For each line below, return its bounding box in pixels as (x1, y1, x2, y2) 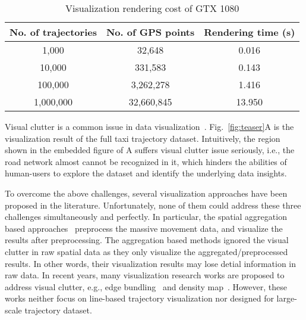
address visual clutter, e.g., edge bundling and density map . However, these (5, 280, 287, 293)
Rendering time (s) (204, 25, 295, 39)
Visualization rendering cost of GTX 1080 (65, 1, 239, 15)
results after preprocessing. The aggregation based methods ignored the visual (5, 234, 289, 246)
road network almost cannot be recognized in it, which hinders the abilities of (5, 155, 287, 167)
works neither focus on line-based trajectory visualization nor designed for (5, 292, 274, 305)
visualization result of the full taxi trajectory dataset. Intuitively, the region (5, 132, 280, 144)
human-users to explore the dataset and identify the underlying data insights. (5, 167, 287, 179)
